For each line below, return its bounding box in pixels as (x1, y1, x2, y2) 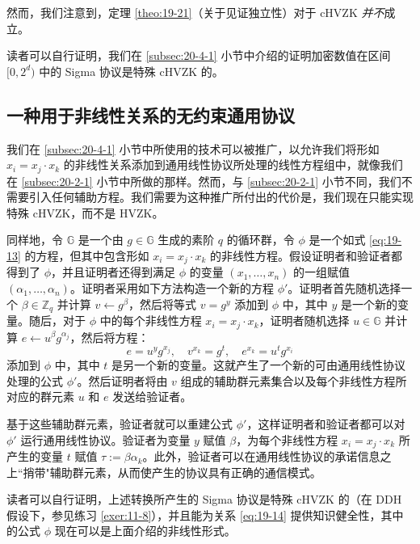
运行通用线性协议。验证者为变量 (20, 431, 191, 448)
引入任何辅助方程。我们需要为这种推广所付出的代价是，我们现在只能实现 (28, 188, 414, 205)
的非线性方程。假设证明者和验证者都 (210, 247, 403, 264)
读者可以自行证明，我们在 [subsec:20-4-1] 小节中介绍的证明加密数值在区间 (6, 47, 391, 64)
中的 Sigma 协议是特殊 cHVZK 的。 (39, 62, 224, 79)
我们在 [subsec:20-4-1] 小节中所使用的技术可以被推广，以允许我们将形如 (6, 140, 380, 157)
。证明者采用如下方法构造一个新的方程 (69, 280, 274, 297)
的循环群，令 (226, 231, 295, 248)
